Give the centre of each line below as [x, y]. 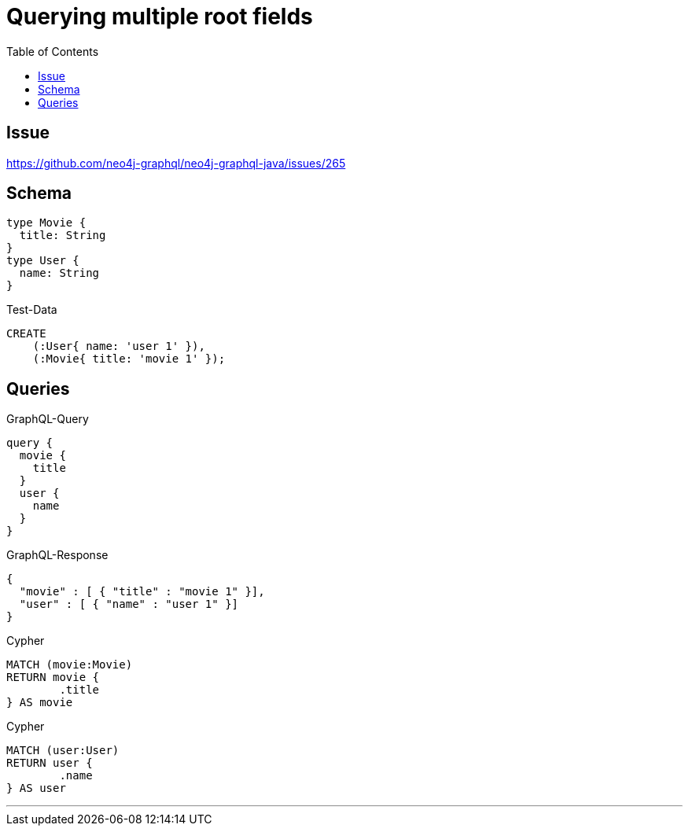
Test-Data [32, 310]
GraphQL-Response [57, 555]
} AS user [36, 788]
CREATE [26, 334]
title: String [63, 236]
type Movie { [46, 223]
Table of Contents [53, 51]
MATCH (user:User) [63, 751]
